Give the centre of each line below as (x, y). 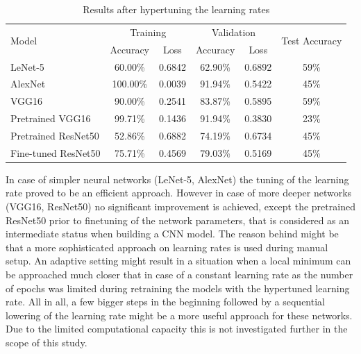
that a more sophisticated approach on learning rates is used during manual (167, 247)
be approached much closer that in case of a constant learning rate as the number (179, 274)
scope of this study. (47, 342)
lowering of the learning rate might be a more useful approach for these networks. (179, 315)
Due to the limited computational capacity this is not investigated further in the (177, 329)
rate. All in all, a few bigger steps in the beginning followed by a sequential (165, 302)
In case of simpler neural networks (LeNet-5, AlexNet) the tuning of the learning (177, 179)
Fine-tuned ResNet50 (56, 152)
